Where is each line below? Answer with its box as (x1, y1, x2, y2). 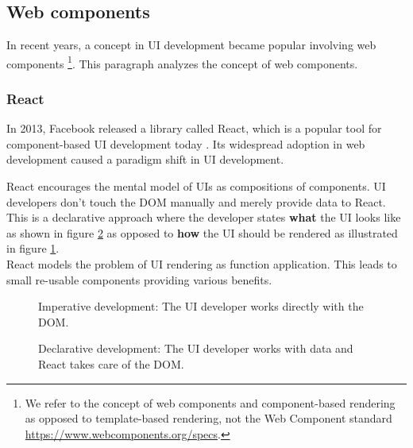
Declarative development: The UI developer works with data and (38, 340, 353, 357)
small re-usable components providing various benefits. (6, 271, 272, 288)
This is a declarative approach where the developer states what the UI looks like (6, 209, 401, 226)
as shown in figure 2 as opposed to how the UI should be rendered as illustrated (6, 224, 398, 241)
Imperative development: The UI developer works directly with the (38, 298, 364, 315)
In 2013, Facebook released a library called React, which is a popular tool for (6, 120, 382, 137)
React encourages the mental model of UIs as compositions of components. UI (6, 178, 386, 195)
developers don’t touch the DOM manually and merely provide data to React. (6, 193, 386, 210)
